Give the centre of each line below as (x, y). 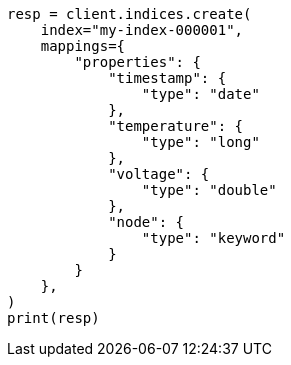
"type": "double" (209, 190)
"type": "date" (200, 94)
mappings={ (83, 46)
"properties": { (137, 62)
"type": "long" (200, 142)
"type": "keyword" (213, 238)
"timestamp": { (167, 78)
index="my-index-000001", (142, 30)
